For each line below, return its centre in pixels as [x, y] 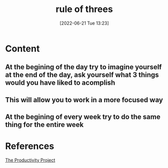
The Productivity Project [30, 160]
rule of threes [84, 9]
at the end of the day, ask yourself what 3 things [82, 75]
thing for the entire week [44, 125]
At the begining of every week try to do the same [83, 117]
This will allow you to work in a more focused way [84, 100]
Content [23, 48]
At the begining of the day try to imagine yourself [83, 67]
